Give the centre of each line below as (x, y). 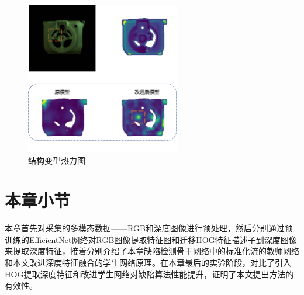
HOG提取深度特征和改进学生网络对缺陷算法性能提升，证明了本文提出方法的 (149, 274)
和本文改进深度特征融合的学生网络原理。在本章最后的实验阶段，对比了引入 (148, 262)
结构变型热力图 (57, 160)
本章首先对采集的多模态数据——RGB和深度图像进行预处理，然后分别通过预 (149, 228)
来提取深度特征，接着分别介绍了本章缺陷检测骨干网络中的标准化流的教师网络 (152, 251)
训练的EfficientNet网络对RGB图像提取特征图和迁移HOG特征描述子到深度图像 (151, 239)
